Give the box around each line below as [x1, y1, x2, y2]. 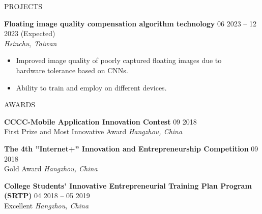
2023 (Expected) [4, 28, 55, 39]
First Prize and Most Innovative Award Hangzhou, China [4, 126, 183, 137]
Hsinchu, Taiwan [4, 38, 57, 48]
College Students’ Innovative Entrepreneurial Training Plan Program [4, 180, 252, 191]
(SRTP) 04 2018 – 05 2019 [4, 190, 90, 201]
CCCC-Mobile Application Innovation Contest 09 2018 [4, 116, 197, 127]
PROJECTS [4, 1, 43, 11]
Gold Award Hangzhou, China [4, 163, 98, 174]
